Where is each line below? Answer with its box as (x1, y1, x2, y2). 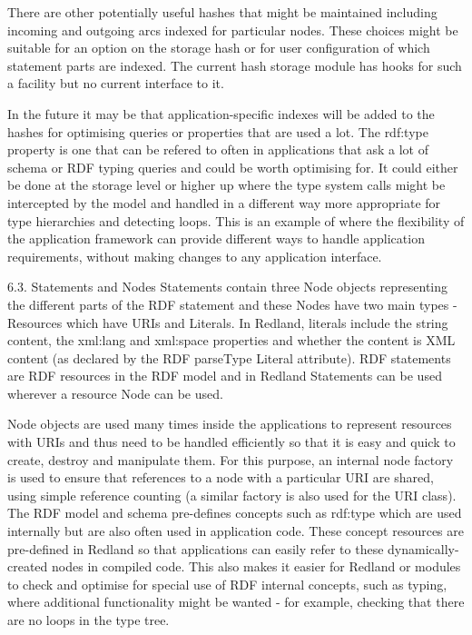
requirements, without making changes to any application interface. (7, 246, 382, 265)
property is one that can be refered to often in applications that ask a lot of (7, 140, 428, 159)
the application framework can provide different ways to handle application (7, 229, 425, 248)
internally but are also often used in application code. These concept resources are (7, 521, 465, 541)
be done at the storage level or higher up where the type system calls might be (7, 175, 446, 194)
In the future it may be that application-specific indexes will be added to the (7, 104, 435, 123)
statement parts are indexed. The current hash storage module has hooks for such (7, 55, 462, 74)
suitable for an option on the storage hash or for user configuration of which (7, 38, 430, 57)
